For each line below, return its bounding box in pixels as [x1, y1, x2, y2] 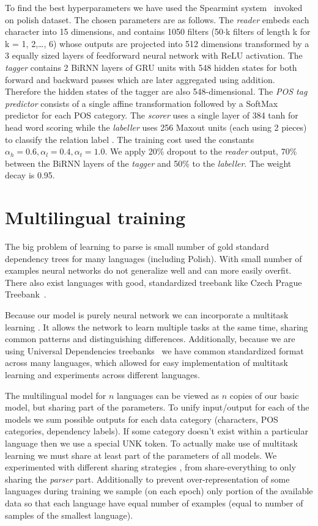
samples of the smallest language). [5, 508, 133, 521]
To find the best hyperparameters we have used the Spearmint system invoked [5, 1, 303, 13]
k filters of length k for [225, 25, 311, 38]
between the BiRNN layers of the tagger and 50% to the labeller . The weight [5, 156, 292, 169]
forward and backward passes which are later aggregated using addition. [5, 73, 275, 86]
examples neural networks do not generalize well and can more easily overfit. [5, 264, 292, 277]
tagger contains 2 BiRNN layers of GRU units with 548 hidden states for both [5, 60, 297, 73]
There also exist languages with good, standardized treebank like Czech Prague [5, 276, 302, 288]
